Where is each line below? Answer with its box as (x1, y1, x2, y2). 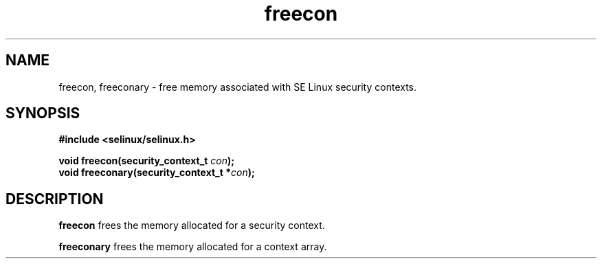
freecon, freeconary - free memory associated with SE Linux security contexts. (58, 80, 417, 93)
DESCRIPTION (5, 190, 104, 208)
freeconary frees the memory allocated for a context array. (58, 241, 327, 253)
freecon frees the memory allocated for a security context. (58, 219, 325, 232)
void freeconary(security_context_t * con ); (58, 166, 255, 179)
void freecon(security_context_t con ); (58, 155, 235, 167)
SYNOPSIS (5, 104, 80, 122)
